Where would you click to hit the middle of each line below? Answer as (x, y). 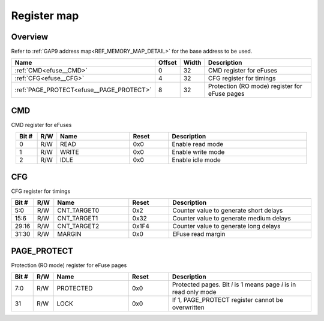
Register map (45, 16)
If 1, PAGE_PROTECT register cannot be (227, 300)
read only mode (194, 292)
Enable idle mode (196, 160)
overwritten (188, 307)
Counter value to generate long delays (226, 226)
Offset (167, 63)
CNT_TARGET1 (78, 219)
